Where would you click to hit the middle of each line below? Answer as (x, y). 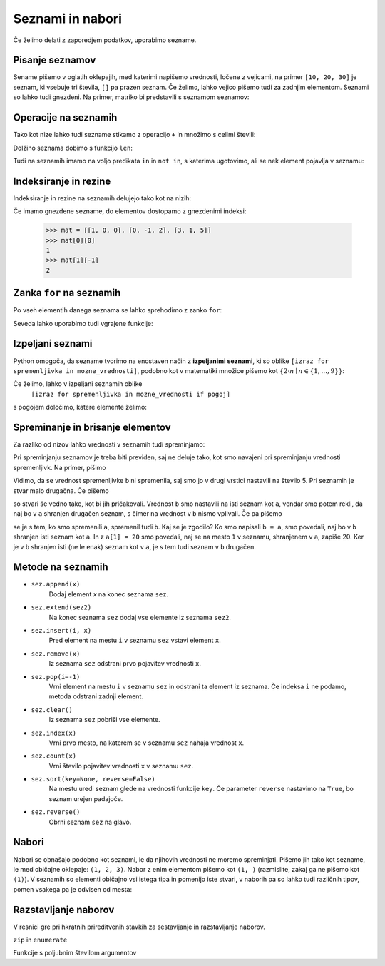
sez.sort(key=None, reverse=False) (93, 779)
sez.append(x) (56, 584)
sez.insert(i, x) (61, 631)
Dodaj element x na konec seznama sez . (109, 594)
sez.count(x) (54, 756)
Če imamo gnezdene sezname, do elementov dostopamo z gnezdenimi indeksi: (130, 211)
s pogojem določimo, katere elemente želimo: (80, 407)
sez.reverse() (56, 812)
